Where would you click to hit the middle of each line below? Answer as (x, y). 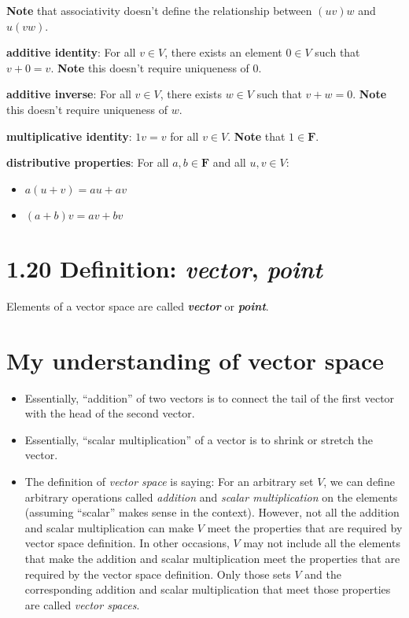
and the (323, 574)
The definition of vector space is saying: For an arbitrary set (169, 481)
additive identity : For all (71, 52)
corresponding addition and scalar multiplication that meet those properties (208, 589)
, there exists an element (223, 52)
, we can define (359, 481)
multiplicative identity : (69, 136)
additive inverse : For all (69, 94)
